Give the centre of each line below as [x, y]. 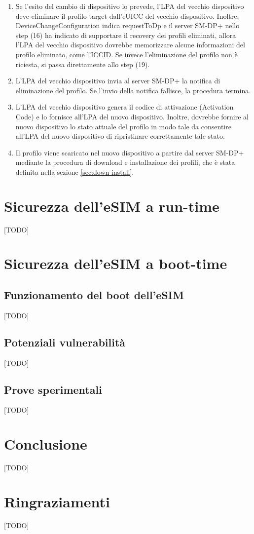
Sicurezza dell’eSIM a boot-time [116, 263]
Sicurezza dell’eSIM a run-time [112, 206]
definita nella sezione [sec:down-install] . [75, 172]
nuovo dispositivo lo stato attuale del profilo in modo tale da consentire [123, 126]
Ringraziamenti [57, 501]
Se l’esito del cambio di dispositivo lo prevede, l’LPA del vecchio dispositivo [130, 6]
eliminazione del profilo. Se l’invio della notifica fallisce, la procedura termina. [133, 90]
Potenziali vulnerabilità [65, 342]
